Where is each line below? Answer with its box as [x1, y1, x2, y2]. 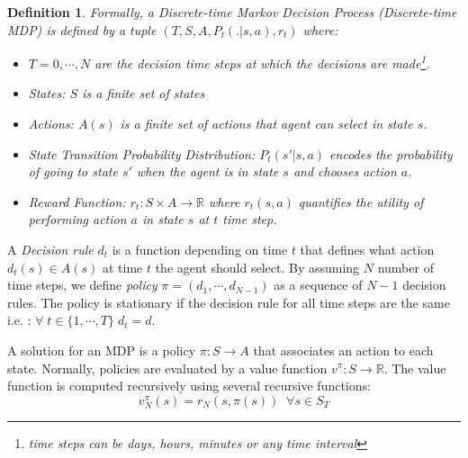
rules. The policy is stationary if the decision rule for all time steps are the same [7, 292, 450, 311]
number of [377, 257, 434, 276]
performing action [28, 210, 127, 229]
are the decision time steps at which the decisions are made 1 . [94, 51, 430, 72]
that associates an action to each [253, 340, 434, 359]
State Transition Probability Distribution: [28, 144, 256, 163]
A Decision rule [7, 240, 94, 258]
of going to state [28, 162, 118, 181]
